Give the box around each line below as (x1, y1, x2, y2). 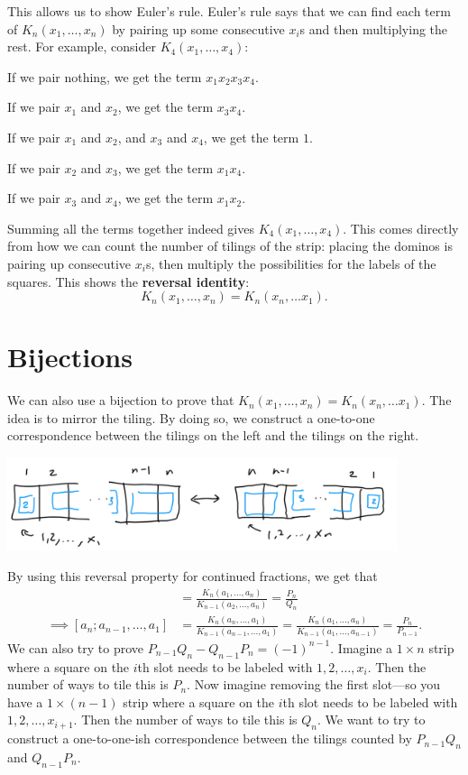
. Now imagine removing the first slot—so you (187, 675, 441, 694)
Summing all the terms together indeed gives (7, 218, 254, 237)
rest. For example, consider (7, 37, 156, 56)
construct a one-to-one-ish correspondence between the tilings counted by (7, 729, 412, 748)
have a (7, 692, 43, 711)
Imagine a (337, 638, 393, 657)
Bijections (7, 338, 133, 375)
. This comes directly (343, 218, 459, 237)
